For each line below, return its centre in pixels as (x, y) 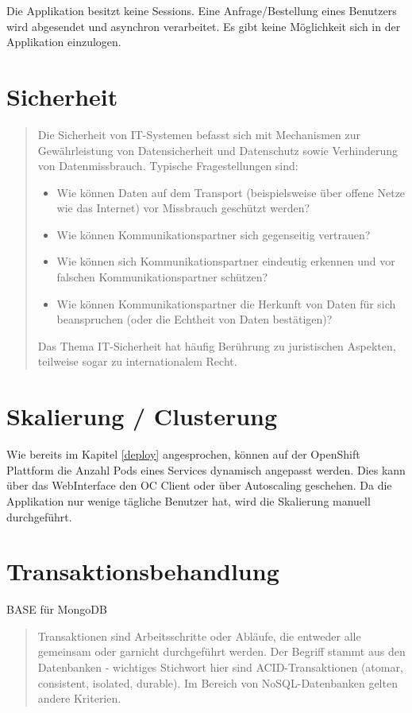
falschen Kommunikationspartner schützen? (162, 277)
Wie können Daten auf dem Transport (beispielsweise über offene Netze (231, 192)
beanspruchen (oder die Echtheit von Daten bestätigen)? (194, 319)
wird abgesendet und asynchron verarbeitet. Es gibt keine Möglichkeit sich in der (204, 26)
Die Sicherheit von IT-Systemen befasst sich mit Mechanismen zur (199, 134)
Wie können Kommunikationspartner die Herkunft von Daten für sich (226, 303)
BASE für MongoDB (57, 609)
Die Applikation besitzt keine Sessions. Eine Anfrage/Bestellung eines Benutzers (202, 10)
